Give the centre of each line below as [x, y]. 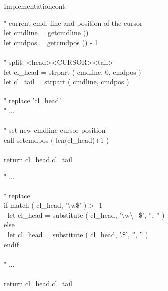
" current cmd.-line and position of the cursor [73, 23]
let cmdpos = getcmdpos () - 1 [51, 42]
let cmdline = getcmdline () [46, 33]
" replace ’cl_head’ [33, 101]
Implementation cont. [36, 6]
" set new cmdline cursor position [55, 130]
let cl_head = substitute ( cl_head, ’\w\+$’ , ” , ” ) [86, 215]
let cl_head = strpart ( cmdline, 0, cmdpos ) [73, 71]
